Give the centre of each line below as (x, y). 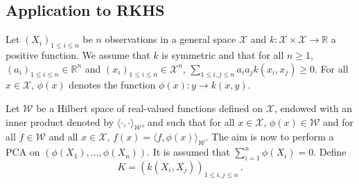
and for (338, 121)
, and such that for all (188, 121)
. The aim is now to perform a (270, 137)
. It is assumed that (189, 152)
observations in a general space (170, 39)
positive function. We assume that (78, 55)
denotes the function (112, 85)
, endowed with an (313, 108)
